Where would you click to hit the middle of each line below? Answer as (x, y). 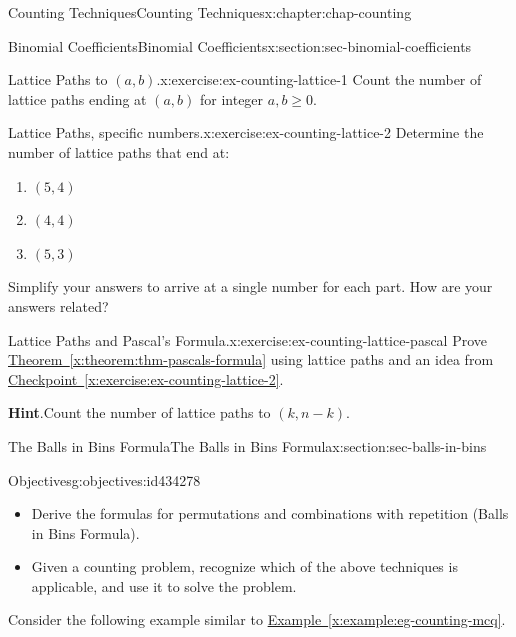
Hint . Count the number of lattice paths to (139, 412)
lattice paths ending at (77, 98)
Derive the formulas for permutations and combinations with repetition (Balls (270, 513)
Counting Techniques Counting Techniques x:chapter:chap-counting (210, 12)
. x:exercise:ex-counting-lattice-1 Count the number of (319, 79)
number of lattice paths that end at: (119, 151)
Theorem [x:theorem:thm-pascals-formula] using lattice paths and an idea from (251, 359)
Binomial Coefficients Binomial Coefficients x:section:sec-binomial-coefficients (240, 45)
